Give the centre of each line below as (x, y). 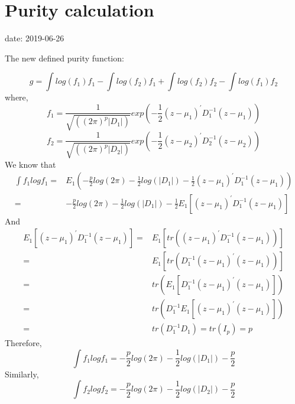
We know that (30, 164)
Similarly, (22, 374)
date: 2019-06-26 (35, 38)
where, (17, 97)
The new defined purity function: (64, 58)
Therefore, (23, 343)
